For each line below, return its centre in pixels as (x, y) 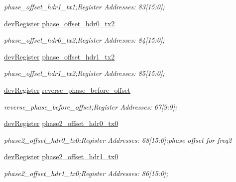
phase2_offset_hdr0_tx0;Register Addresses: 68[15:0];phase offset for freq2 (118, 140)
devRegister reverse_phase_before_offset (67, 90)
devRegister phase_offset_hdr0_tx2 (59, 23)
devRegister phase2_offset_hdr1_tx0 (61, 156)
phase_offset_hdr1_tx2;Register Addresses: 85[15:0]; (84, 73)
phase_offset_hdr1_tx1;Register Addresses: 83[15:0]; (84, 6)
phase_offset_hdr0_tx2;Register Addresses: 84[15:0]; (84, 40)
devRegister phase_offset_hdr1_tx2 (59, 56)
